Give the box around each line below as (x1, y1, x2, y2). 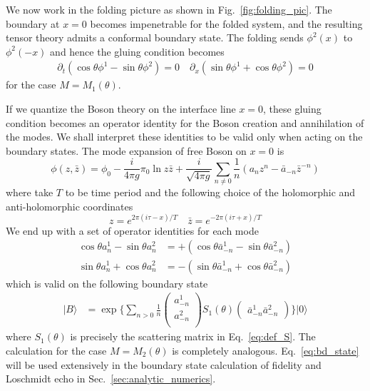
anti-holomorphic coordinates (6, 198, 133, 213)
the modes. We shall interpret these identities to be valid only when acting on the (6, 129, 363, 144)
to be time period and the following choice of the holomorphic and (65, 185, 356, 200)
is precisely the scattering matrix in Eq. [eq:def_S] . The (70, 329, 316, 344)
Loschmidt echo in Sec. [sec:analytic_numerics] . (6, 371, 216, 386)
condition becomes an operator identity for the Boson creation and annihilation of (6, 115, 364, 130)
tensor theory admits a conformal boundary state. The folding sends (6, 30, 304, 45)
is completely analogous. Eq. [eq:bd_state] (172, 342, 359, 357)
